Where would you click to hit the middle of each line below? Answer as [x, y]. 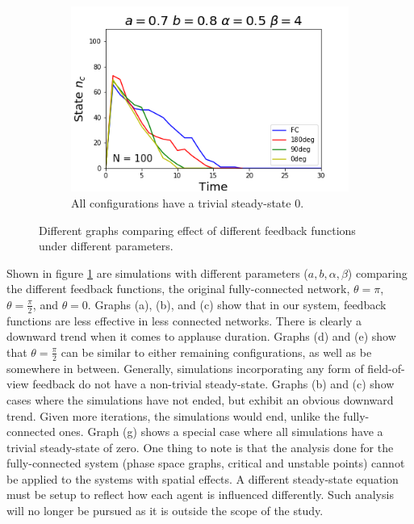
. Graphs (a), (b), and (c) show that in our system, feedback [237, 304]
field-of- [386, 368]
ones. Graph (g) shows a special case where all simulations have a [221, 432]
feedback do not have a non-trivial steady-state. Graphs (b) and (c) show [213, 384]
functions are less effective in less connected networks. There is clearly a [184, 320]
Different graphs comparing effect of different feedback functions [197, 230]
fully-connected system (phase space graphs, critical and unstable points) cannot [206, 463]
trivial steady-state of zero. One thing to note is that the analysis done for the [200, 447]
